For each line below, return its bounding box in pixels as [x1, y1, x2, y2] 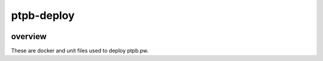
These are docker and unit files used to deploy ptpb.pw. [11, 47, 149, 54]
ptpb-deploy [11, 9, 75, 22]
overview [11, 31, 47, 41]
